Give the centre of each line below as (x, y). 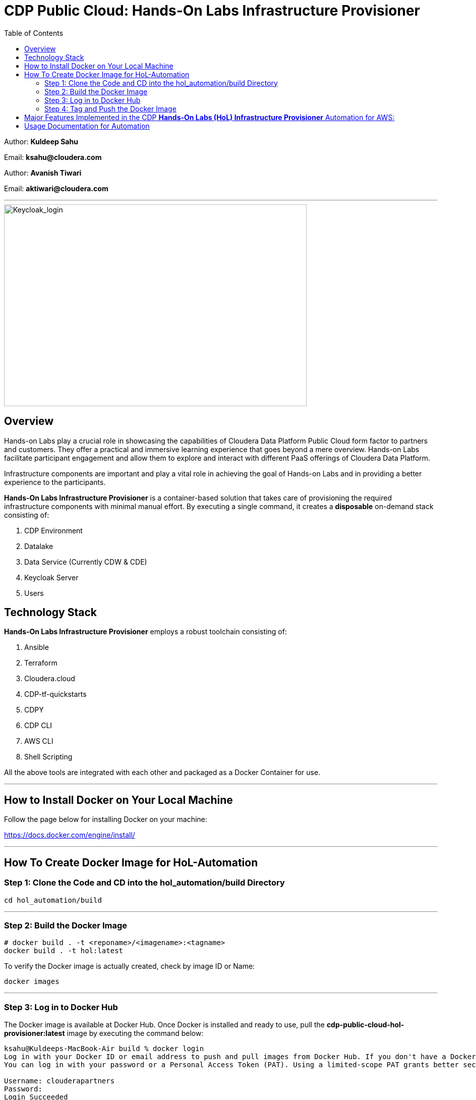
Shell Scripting (48, 757)
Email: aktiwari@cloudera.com (56, 188)
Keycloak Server (51, 577)
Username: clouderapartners (59, 1081)
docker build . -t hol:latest (64, 951)
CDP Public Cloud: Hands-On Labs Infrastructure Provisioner (212, 11)
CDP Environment (53, 530)
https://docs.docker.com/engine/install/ (70, 835)
